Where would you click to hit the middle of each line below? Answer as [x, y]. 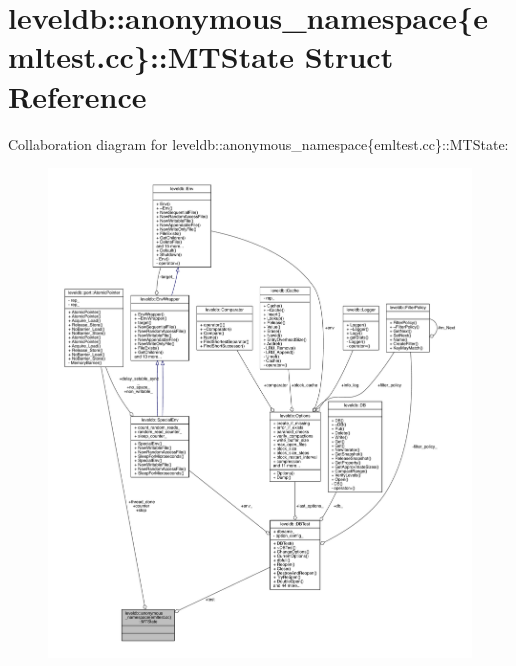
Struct [349, 56]
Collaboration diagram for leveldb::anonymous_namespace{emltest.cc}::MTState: [258, 143]
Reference [77, 95]
